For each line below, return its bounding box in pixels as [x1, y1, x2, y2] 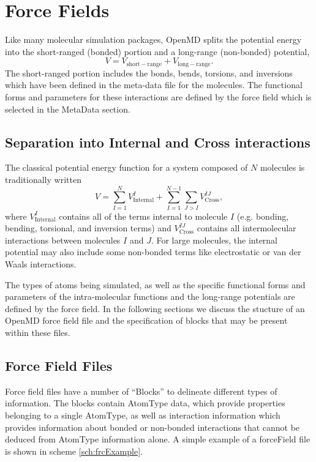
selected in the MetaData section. [5, 102, 130, 115]
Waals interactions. [5, 258, 77, 270]
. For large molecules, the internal [151, 233, 278, 246]
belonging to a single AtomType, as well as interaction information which [5, 408, 280, 421]
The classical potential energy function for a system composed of [5, 161, 248, 174]
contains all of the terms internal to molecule [59, 209, 228, 222]
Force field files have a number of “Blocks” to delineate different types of [5, 384, 277, 397]
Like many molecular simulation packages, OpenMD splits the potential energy [5, 33, 302, 46]
